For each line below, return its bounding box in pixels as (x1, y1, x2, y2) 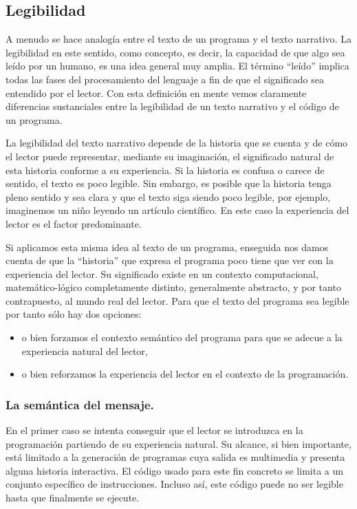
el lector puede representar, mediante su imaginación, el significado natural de (6, 149, 334, 163)
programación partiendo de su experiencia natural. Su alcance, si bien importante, (6, 436, 351, 451)
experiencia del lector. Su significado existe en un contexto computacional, (6, 266, 318, 281)
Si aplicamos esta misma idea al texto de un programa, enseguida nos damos (6, 239, 329, 254)
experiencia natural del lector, (21, 343, 148, 358)
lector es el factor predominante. (6, 216, 142, 230)
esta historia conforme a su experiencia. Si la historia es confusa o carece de (6, 162, 325, 177)
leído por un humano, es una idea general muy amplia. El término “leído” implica (6, 58, 349, 73)
